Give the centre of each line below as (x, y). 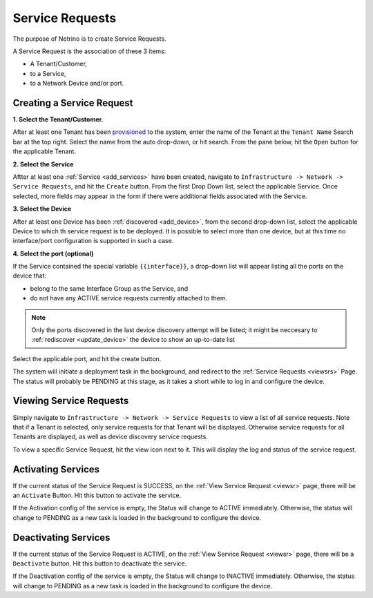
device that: (30, 276)
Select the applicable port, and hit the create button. (87, 358)
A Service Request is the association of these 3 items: (89, 51)
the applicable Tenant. (44, 151)
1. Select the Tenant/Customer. (58, 119)
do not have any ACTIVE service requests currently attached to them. (129, 298)
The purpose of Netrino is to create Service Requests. (89, 39)
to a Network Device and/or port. (77, 84)
